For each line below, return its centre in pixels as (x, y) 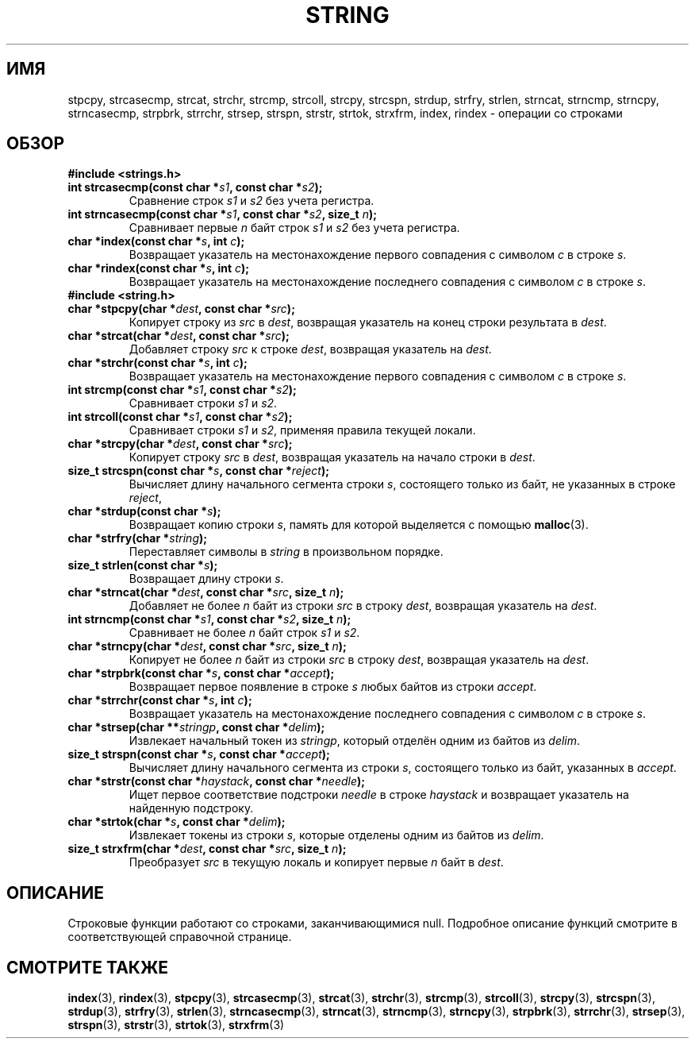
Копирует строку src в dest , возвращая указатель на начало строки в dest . (332, 457)
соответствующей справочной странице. (180, 937)
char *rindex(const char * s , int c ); (159, 268)
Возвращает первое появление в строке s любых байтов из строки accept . (333, 687)
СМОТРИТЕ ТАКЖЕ (88, 967)
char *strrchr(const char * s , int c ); (160, 700)
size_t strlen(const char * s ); (143, 565)
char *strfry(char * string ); (138, 538)
